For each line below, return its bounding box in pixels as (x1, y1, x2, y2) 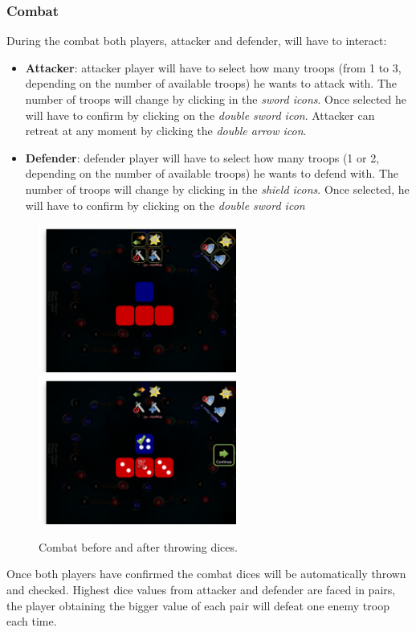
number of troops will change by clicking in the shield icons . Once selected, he (25, 180, 410, 197)
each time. (6, 613, 57, 630)
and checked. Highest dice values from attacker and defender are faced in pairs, (6, 581, 396, 597)
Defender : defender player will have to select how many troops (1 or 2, (25, 149, 380, 166)
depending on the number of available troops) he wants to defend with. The (25, 165, 398, 182)
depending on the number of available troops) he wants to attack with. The (25, 75, 398, 92)
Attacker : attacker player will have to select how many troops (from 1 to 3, (25, 59, 402, 76)
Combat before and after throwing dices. (39, 538, 238, 555)
